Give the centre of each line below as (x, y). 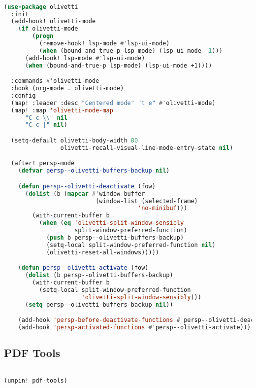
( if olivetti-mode (48, 29)
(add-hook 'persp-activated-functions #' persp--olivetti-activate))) (134, 327)
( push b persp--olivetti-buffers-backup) (115, 237)
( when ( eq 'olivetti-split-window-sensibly (112, 223)
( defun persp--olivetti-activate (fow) (83, 268)
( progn (43, 36)
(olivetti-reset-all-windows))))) (102, 252)
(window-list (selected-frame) (147, 201)
